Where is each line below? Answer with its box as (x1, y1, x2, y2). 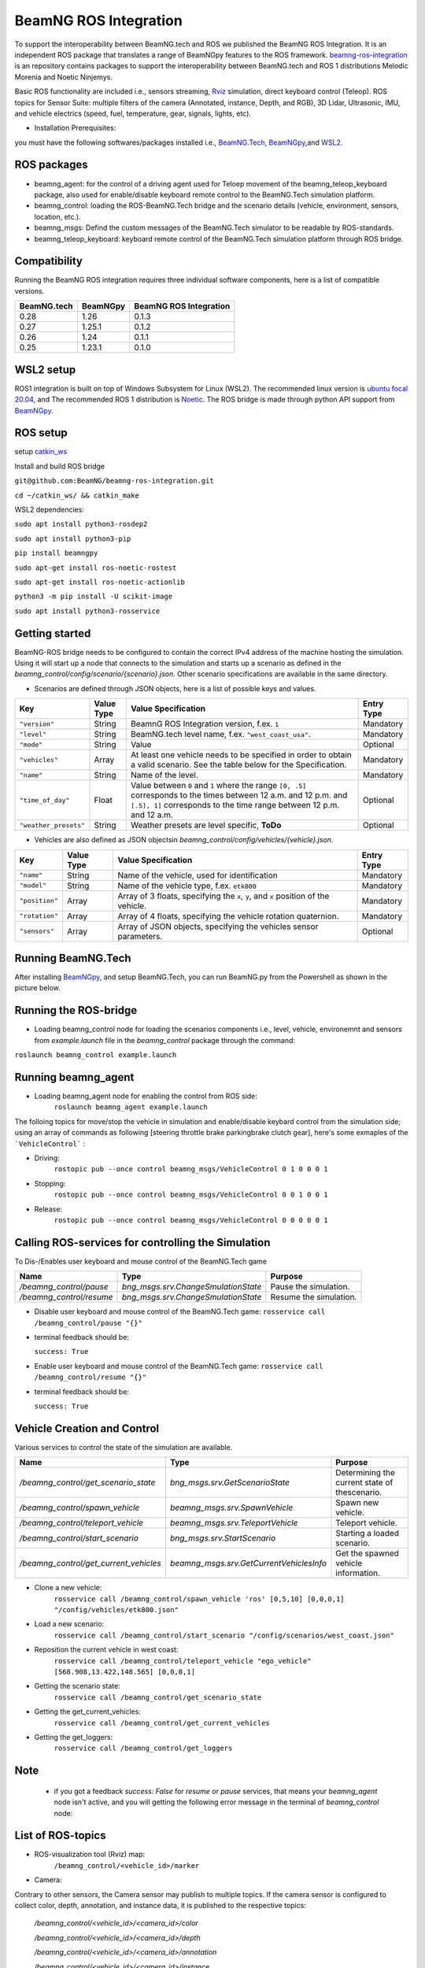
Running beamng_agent (14, 1071, 135, 1084)
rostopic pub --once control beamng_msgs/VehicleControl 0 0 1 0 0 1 (54, 1190, 328, 1200)
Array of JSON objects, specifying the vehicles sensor (117, 921, 319, 932)
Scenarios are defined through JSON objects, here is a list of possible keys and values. (34, 683, 316, 693)
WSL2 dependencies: (14, 505, 84, 514)
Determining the (335, 1467, 395, 1478)
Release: (34, 1204, 63, 1214)
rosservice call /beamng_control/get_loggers (54, 1744, 233, 1753)
